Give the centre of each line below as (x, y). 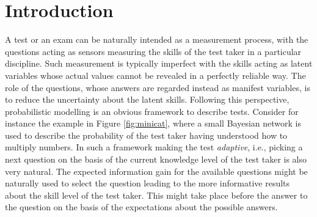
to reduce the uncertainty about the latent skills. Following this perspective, (147, 99)
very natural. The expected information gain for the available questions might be (156, 171)
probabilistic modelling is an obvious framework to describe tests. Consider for (152, 111)
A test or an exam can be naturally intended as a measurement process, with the (157, 39)
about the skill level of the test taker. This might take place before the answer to (156, 195)
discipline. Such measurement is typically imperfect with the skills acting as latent (159, 63)
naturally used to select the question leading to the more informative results (148, 183)
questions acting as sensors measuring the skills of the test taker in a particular (153, 51)
